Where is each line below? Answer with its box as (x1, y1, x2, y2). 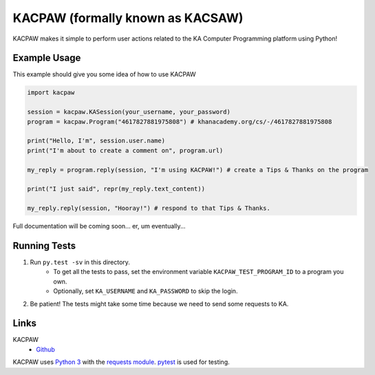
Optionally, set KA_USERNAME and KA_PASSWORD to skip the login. (53, 287, 238, 295)
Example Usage (12, 52, 81, 64)
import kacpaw (27, 89, 75, 96)
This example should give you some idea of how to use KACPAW (12, 70, 196, 78)
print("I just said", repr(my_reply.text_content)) (27, 185, 206, 193)
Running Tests (12, 239, 76, 251)
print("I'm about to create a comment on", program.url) (27, 147, 224, 154)
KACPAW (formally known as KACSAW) (12, 10, 244, 25)
